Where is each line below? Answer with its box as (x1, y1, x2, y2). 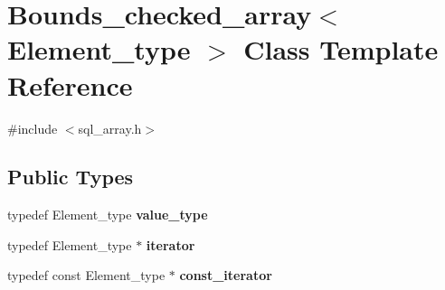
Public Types (7, 163, 134, 191)
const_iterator (179, 266, 272, 285)
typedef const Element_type (7, 266, 166, 285)
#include (7, 118, 58, 137)
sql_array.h (78, 118, 142, 137)
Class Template (243, 31, 439, 68)
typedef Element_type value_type (7, 205, 208, 224)
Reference (7, 66, 133, 103)
